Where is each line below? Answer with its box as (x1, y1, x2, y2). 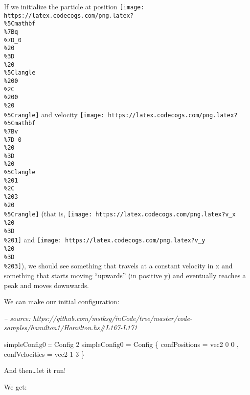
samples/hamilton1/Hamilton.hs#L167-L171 (4, 322, 137, 333)
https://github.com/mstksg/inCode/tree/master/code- (33, 313, 192, 323)
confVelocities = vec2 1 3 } (4, 348, 85, 359)
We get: (4, 381, 27, 392)
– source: (4, 313, 31, 323)
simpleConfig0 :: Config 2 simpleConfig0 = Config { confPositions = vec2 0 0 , (4, 339, 239, 349)
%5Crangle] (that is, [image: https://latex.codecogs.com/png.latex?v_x (4, 209, 236, 219)
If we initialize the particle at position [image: (4, 1, 144, 11)
